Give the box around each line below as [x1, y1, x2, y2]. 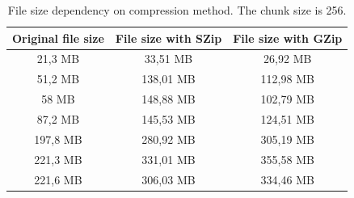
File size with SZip [115, 29, 222, 46]
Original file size [12, 29, 104, 46]
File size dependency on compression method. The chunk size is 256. [7, 2, 347, 18]
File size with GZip [233, 29, 343, 46]
